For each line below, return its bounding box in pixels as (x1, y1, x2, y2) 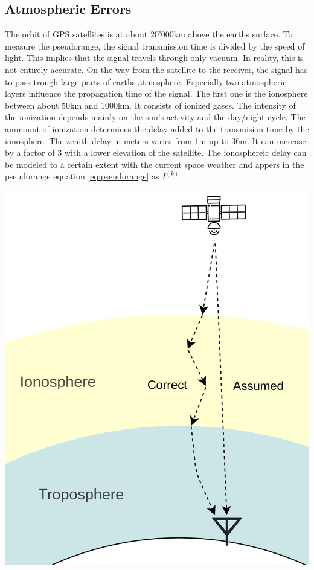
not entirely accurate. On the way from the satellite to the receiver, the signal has (5, 63, 308, 75)
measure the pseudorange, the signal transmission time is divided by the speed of (5, 39, 305, 52)
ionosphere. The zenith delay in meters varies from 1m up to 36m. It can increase (5, 134, 306, 147)
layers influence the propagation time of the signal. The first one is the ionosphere (5, 87, 308, 100)
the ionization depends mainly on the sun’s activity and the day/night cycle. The (5, 110, 306, 123)
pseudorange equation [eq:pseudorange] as (5, 170, 159, 182)
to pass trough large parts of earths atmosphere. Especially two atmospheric (5, 75, 287, 88)
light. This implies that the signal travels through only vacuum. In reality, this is (5, 51, 304, 64)
